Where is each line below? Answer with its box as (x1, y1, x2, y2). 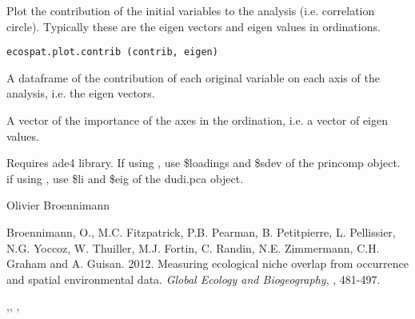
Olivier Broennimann (6, 197, 110, 213)
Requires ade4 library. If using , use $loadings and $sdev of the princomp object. (6, 154, 401, 171)
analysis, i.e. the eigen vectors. (6, 85, 155, 102)
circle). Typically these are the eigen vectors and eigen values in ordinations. (6, 18, 381, 34)
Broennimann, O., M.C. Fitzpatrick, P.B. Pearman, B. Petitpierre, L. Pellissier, (6, 224, 396, 240)
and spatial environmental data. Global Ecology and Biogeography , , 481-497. (6, 270, 381, 287)
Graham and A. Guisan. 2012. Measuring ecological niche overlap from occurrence (6, 255, 409, 272)
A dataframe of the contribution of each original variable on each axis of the (6, 69, 380, 86)
